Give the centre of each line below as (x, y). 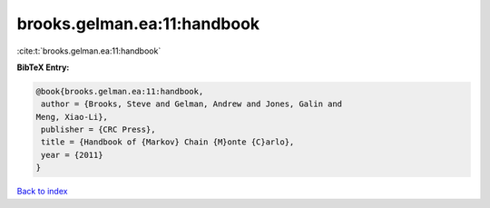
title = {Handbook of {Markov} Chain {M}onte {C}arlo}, (168, 142)
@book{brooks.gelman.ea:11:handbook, (120, 91)
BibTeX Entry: (43, 67)
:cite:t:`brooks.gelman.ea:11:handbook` (89, 51)
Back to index (42, 192)
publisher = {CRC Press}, (98, 130)
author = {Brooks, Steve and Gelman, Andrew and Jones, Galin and (192, 104)
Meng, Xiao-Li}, (72, 117)
